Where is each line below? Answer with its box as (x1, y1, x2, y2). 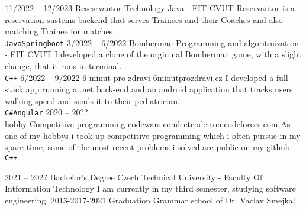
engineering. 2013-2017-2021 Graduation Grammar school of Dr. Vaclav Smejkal (5, 193, 295, 206)
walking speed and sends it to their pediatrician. (5, 94, 180, 106)
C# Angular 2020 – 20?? (5, 106, 88, 118)
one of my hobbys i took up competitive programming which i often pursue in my (5, 129, 301, 141)
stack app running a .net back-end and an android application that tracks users (5, 83, 293, 95)
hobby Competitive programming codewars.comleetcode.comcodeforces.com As (5, 118, 291, 130)
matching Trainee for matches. (5, 25, 115, 37)
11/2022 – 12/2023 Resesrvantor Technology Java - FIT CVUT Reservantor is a (5, 2, 295, 14)
